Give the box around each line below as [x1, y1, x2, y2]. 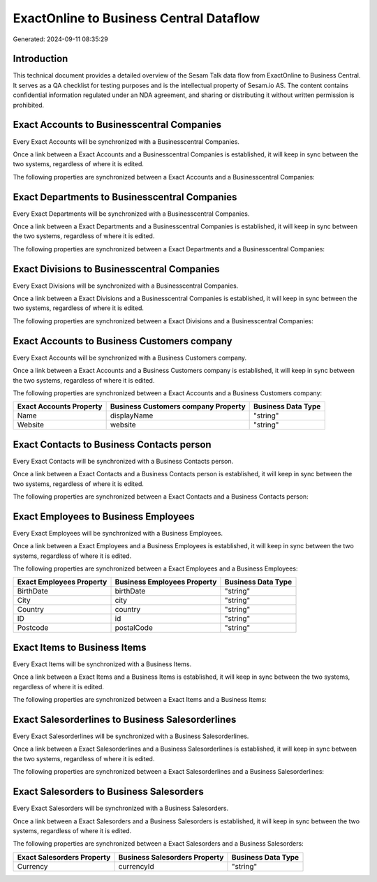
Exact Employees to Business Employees [13, 510, 195, 522]
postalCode [114, 623, 153, 633]
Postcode [17, 623, 49, 633]
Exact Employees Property [17, 577, 108, 587]
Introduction [13, 53, 68, 65]
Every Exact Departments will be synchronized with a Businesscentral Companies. [13, 210, 250, 218]
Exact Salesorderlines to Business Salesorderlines [13, 713, 237, 726]
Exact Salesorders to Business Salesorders [13, 786, 204, 798]
